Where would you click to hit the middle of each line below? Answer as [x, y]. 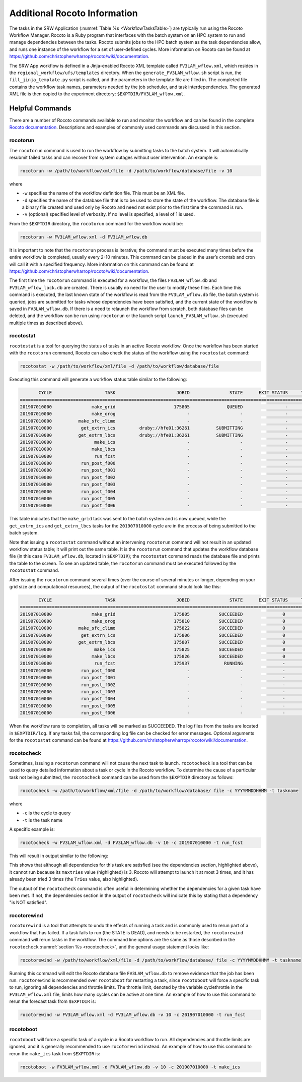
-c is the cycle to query [46, 813]
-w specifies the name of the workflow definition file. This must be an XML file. [104, 193]
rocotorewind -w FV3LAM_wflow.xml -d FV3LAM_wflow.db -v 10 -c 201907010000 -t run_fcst [133, 1015]
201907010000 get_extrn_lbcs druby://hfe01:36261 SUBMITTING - [154, 435]
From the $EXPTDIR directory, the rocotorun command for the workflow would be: [96, 223]
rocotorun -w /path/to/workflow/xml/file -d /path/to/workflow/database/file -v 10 [126, 171]
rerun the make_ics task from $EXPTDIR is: [55, 1053]
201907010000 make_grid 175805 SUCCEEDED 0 [153, 614]
